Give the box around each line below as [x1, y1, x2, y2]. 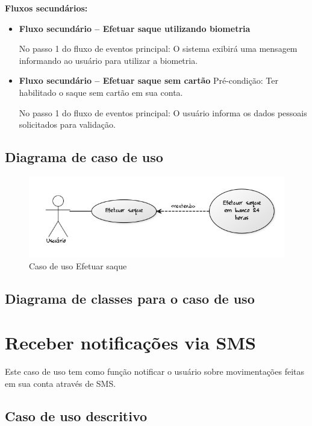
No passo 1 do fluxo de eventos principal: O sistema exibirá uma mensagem [19, 42, 298, 55]
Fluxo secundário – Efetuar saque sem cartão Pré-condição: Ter [19, 74, 278, 87]
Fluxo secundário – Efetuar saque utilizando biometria [19, 22, 251, 34]
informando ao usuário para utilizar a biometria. [19, 54, 198, 66]
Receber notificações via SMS [5, 330, 256, 355]
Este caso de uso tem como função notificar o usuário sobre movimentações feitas [5, 365, 304, 378]
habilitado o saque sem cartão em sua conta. [19, 86, 183, 98]
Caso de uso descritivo [5, 406, 148, 425]
